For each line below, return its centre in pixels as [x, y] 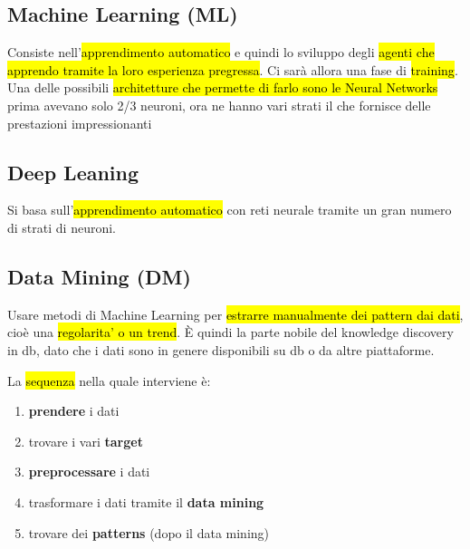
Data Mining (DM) [99, 276]
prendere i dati [74, 411]
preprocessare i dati [89, 472]
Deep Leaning [73, 172]
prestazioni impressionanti [80, 123]
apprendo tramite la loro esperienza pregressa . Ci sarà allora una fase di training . [233, 69]
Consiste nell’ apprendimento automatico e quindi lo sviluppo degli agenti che [221, 52]
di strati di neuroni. [62, 227]
